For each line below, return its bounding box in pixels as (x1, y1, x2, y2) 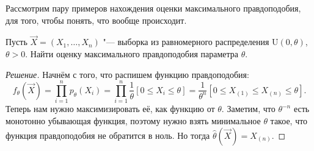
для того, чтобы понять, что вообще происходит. (5, 13, 187, 26)
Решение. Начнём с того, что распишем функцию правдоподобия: (5, 68, 249, 80)
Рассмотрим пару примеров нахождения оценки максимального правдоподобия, (5, 2, 301, 14)
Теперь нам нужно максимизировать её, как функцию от (5, 102, 215, 115)
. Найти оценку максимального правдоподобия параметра (25, 47, 239, 60)
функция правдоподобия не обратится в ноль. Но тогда (5, 128, 210, 141)
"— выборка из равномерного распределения (103, 35, 269, 48)
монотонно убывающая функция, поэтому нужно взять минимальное (5, 114, 261, 127)
